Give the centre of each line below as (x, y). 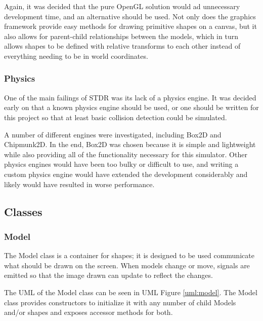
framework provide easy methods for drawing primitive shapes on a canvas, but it (130, 26)
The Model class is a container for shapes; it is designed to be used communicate (129, 255)
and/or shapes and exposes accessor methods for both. (89, 312)
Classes (23, 211)
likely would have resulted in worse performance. (79, 184)
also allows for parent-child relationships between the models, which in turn (121, 36)
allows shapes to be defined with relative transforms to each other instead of (122, 46)
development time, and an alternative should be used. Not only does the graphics (130, 16)
